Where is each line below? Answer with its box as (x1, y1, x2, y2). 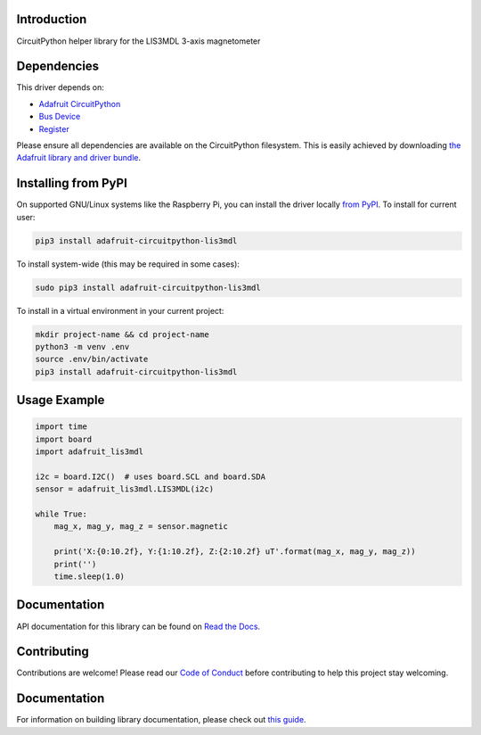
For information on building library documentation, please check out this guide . (16, 714, 306, 725)
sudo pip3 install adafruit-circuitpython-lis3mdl (35, 282, 262, 293)
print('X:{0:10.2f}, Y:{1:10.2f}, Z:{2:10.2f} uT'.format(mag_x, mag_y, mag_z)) (53, 547, 416, 557)
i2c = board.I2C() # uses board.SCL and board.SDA (35, 471, 266, 482)
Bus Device (38, 111, 81, 122)
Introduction (16, 12, 87, 27)
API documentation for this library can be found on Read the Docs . (16, 621, 261, 632)
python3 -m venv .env (35, 342, 130, 351)
